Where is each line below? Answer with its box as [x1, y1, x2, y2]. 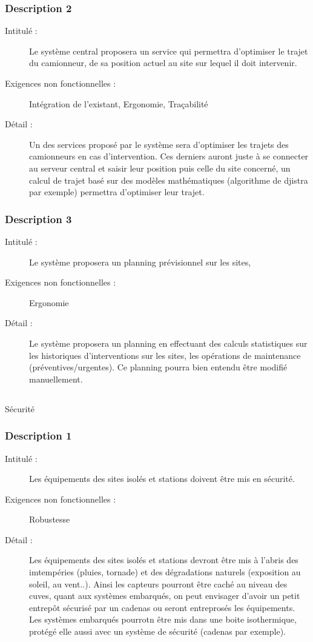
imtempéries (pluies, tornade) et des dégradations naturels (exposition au [29, 566, 301, 578]
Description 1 [5, 428, 72, 443]
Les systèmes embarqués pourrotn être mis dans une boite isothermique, [29, 613, 297, 626]
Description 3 [5, 211, 72, 226]
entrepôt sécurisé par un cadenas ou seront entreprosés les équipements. [29, 601, 295, 614]
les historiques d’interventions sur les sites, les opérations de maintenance [29, 349, 301, 361]
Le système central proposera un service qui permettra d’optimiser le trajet [29, 44, 308, 57]
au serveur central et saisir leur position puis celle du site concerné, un [29, 161, 291, 174]
